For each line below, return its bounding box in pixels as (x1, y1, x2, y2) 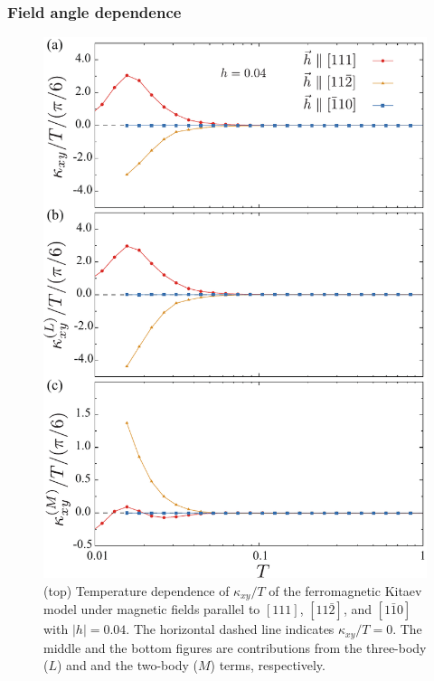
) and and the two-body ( (57, 656, 198, 675)
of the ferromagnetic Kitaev (269, 581, 422, 600)
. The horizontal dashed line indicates (126, 620, 335, 638)
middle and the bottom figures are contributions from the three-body (43, 638, 427, 657)
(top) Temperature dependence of (43, 581, 230, 600)
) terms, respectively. (210, 656, 325, 675)
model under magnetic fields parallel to (43, 600, 260, 619)
